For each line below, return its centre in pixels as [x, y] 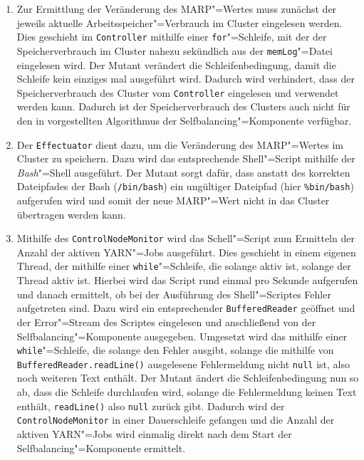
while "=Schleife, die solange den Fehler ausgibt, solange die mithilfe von [175, 350]
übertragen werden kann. [71, 214]
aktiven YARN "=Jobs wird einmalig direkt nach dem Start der [154, 433]
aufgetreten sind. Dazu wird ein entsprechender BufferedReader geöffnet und [186, 308]
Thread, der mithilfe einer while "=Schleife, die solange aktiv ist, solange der [184, 266]
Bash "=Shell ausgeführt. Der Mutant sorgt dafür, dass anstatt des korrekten [183, 172]
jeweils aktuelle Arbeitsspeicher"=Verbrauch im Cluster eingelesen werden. [180, 22]
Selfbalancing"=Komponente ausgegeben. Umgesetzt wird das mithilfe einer [182, 336]
